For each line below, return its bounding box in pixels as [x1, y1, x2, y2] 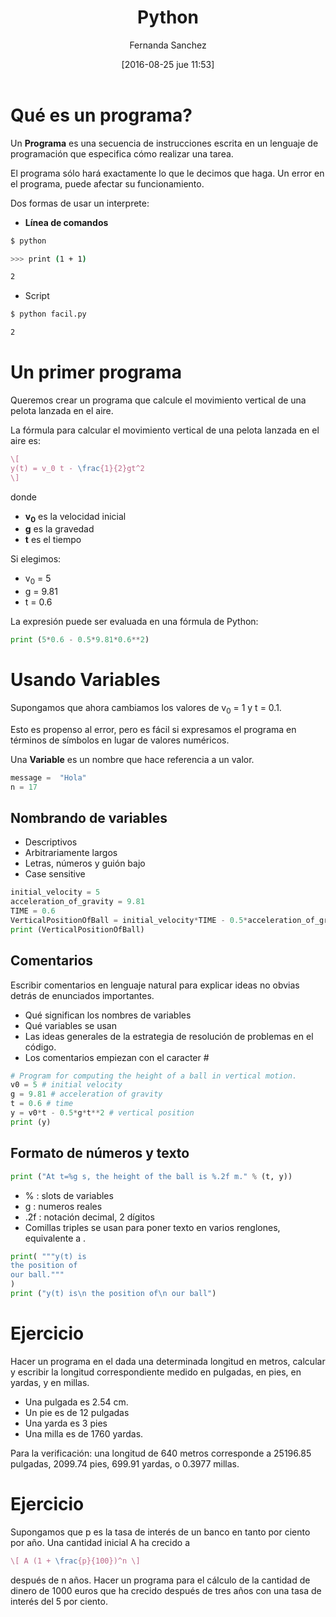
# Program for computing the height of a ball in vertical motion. [10, 1071, 298, 1081]
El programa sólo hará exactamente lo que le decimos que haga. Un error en [10, 167, 325, 179]
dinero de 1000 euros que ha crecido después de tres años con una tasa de [10, 1584, 322, 1596]
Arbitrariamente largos [24, 847, 118, 859]
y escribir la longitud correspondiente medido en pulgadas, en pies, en [10, 1366, 302, 1378]
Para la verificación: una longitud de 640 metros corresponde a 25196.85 [10, 1447, 312, 1459]
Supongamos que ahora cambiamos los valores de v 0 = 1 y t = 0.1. [10, 702, 282, 716]
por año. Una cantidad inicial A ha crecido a [10, 1536, 190, 1548]
